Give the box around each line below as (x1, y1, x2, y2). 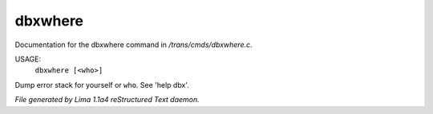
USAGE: (14, 54, 42, 64)
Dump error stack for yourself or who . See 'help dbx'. (14, 80, 190, 89)
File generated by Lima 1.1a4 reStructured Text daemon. (14, 95, 200, 104)
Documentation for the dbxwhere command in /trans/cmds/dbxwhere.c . (14, 40, 253, 49)
